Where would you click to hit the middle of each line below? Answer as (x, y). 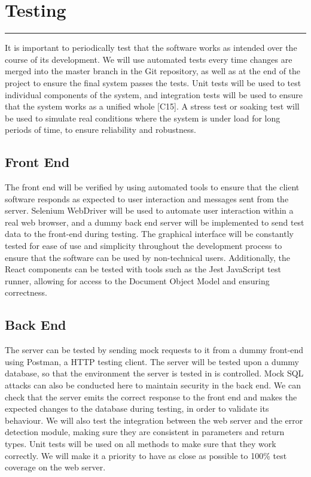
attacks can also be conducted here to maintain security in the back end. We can (153, 385)
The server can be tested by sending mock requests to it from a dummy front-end (154, 350)
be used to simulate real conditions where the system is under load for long (143, 118)
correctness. (26, 292)
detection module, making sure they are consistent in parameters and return (145, 432)
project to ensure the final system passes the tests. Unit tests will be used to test (153, 82)
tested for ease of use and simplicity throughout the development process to (144, 246)
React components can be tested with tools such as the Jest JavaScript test (143, 269)
